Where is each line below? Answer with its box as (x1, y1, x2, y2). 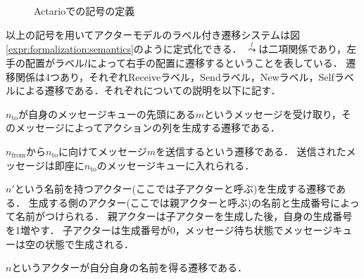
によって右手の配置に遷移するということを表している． (87, 56, 343, 70)
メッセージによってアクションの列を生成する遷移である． (15, 120, 280, 135)
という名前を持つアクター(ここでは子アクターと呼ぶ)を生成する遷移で (14, 181, 336, 196)
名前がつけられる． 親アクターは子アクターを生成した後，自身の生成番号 (15, 209, 353, 223)
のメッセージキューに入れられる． (96, 157, 255, 172)
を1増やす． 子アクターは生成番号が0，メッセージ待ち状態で (6, 222, 284, 237)
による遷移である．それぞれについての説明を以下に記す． (15, 83, 281, 98)
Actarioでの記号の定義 (34, 4, 135, 18)
